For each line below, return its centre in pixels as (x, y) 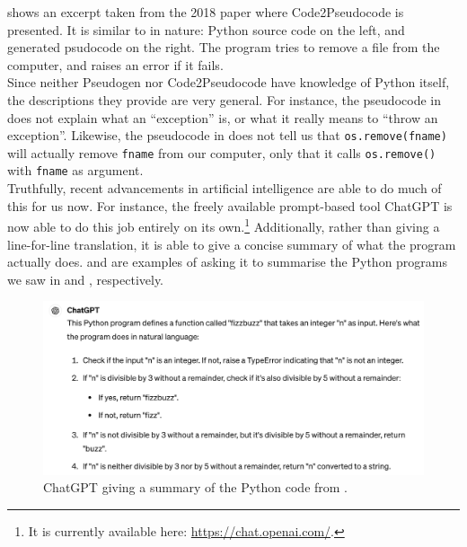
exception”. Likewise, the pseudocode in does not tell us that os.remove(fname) (227, 135)
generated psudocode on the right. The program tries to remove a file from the (224, 47)
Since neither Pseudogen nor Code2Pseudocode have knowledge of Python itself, (229, 82)
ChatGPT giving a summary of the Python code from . (195, 487)
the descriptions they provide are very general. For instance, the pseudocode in (224, 99)
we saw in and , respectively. (86, 279)
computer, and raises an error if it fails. (115, 64)
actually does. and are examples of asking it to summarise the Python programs (228, 262)
